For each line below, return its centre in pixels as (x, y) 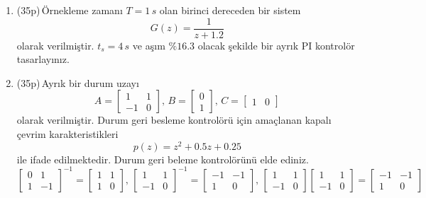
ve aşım (149, 45)
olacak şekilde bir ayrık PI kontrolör (276, 45)
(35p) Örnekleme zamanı (70, 10)
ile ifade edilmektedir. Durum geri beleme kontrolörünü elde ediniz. (163, 159)
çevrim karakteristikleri (67, 134)
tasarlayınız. (43, 59)
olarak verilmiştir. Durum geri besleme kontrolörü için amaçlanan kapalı (174, 120)
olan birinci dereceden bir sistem (230, 10)
